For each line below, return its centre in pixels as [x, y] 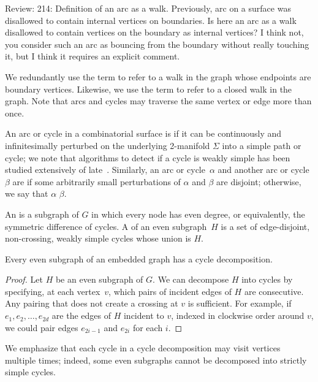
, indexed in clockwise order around [238, 315]
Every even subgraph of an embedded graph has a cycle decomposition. [139, 258]
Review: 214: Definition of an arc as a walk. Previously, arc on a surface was [148, 8]
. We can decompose [191, 279]
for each [148, 327]
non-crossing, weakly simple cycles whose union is [98, 238]
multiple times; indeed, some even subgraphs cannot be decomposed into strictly [156, 360]
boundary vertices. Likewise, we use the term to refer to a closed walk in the [149, 89]
